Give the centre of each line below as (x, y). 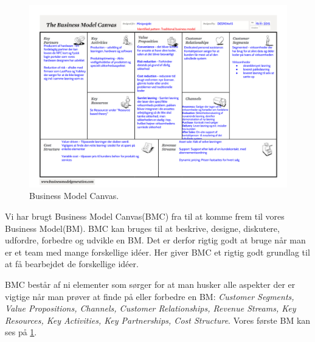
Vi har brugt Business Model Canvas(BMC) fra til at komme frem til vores (145, 216)
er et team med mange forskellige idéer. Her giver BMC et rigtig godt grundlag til (157, 252)
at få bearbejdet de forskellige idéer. (72, 264)
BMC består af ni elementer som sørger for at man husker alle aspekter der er (150, 284)
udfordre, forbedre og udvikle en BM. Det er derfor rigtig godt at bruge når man (155, 240)
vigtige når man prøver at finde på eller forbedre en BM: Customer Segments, (150, 296)
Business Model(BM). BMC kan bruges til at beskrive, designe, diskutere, (142, 228)
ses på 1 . (21, 332)
